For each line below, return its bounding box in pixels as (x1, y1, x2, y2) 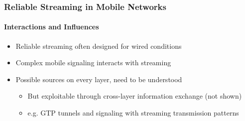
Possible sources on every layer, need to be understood (15, 74, 182, 84)
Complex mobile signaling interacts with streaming (15, 57, 171, 68)
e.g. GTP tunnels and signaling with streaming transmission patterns (27, 108, 239, 118)
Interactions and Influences (4, 21, 99, 32)
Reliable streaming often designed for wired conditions (15, 40, 182, 51)
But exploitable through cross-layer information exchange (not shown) (27, 91, 242, 101)
